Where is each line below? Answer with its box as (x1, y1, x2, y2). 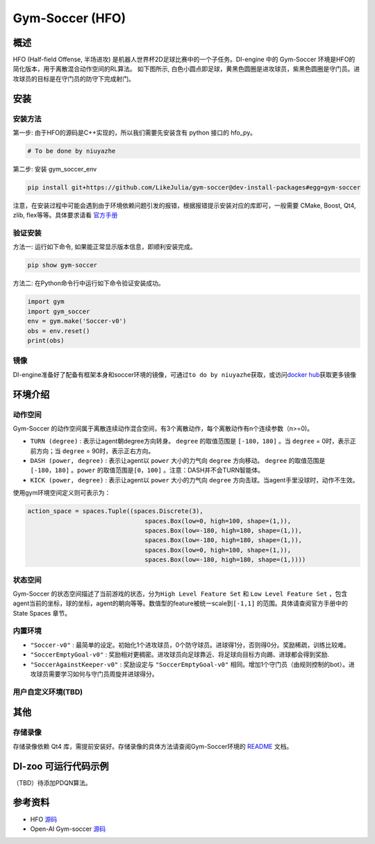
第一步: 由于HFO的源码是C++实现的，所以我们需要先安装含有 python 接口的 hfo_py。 (12, 128, 257, 137)
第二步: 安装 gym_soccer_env (12, 164, 97, 173)
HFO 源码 (30, 815, 58, 823)
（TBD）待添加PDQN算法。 (12, 778, 92, 787)
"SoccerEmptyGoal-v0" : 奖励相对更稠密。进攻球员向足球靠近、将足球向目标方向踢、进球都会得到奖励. (30, 650, 330, 659)
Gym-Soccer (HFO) (12, 10, 126, 26)
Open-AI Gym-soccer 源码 (30, 825, 106, 833)
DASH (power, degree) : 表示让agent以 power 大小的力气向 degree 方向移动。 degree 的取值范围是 (30, 457, 326, 465)
